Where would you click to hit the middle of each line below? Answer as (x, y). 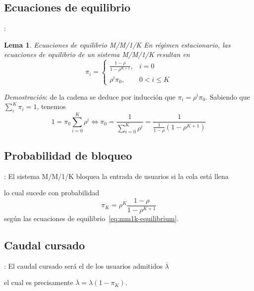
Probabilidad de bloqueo (68, 155)
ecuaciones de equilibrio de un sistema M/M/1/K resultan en (97, 54)
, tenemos (51, 106)
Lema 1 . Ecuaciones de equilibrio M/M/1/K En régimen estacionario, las (117, 44)
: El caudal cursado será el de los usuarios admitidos (83, 265)
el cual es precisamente (39, 282)
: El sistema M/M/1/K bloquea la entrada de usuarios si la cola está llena (116, 176)
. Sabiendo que (228, 96)
